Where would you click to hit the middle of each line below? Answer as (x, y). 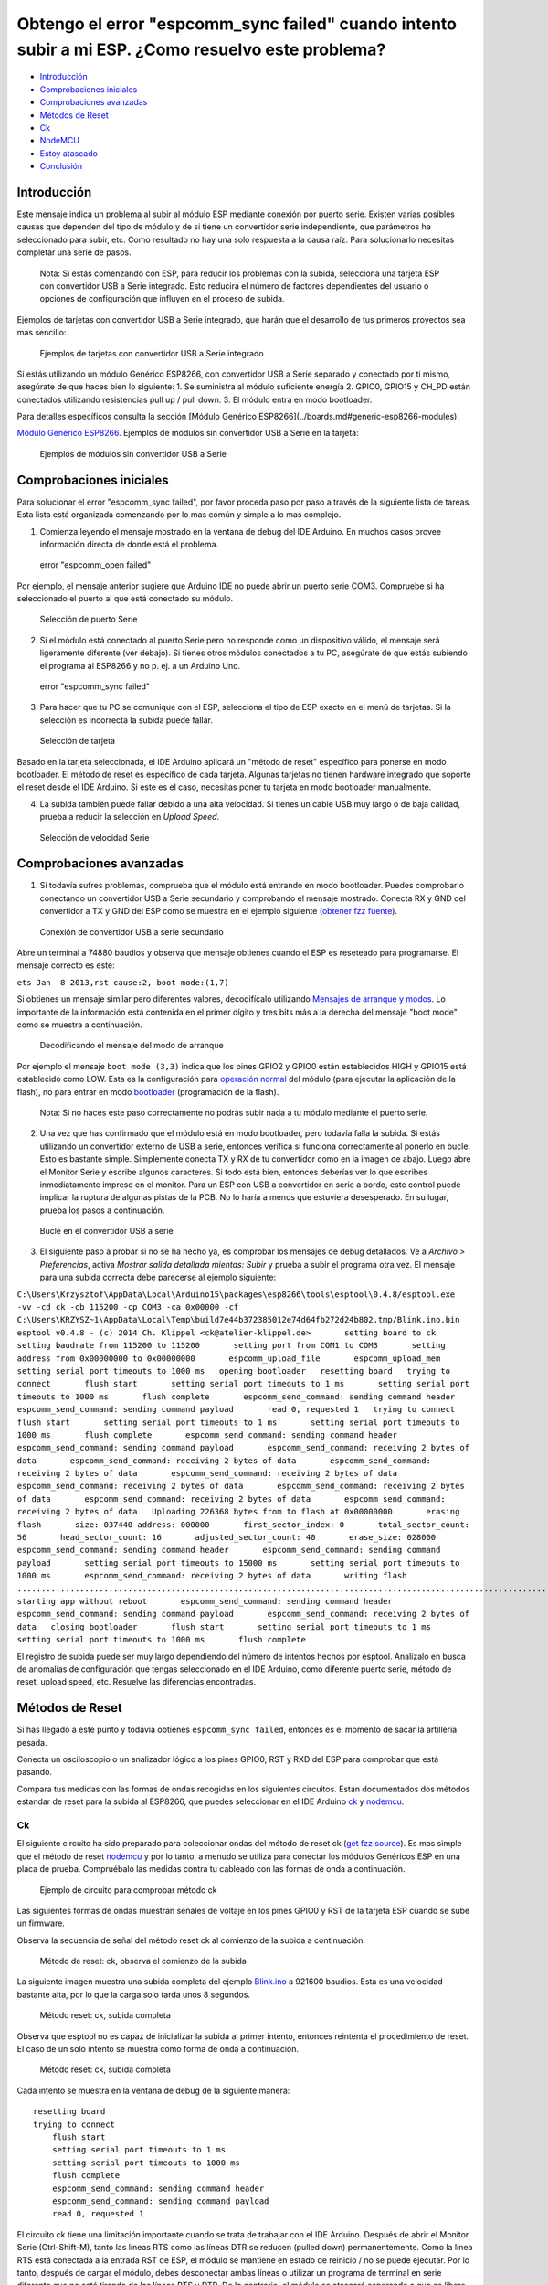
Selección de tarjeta (78, 741)
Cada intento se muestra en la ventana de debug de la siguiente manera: (153, 2090)
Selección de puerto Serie (89, 619)
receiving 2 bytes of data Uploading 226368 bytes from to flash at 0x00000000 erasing (238, 1512)
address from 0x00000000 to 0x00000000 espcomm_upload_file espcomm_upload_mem (229, 1358)
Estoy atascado (68, 153)
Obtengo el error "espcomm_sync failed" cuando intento (237, 24)
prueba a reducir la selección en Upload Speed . (130, 817)
